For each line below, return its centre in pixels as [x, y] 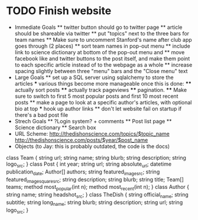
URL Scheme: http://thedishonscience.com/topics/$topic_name [92, 133]
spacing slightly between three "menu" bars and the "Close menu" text [101, 71]
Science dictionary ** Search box [55, 127]
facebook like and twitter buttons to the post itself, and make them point [102, 58]
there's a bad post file [41, 115]
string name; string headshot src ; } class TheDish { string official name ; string [98, 195]
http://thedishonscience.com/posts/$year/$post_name [81, 140]
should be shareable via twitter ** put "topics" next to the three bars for [102, 33]
